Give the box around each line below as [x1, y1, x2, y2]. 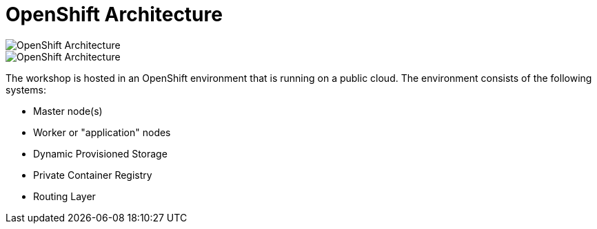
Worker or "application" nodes [33, 126, 171, 138]
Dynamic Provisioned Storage [33, 147, 168, 160]
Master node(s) [33, 105, 103, 117]
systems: [6, 83, 46, 96]
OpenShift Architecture [6, 3, 223, 26]
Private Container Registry [33, 168, 152, 181]
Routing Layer [33, 190, 96, 202]
